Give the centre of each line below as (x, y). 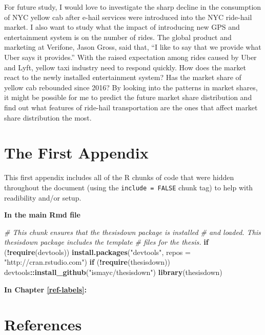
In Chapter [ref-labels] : (45, 289)
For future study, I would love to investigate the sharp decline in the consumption (133, 7)
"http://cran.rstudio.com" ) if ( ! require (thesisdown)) (87, 262)
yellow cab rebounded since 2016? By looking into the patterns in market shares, (131, 87)
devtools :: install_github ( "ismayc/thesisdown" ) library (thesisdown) (113, 272)
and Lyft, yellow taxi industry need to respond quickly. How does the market (125, 67)
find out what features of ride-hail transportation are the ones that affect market (131, 107)
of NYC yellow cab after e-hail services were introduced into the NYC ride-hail (128, 17)
